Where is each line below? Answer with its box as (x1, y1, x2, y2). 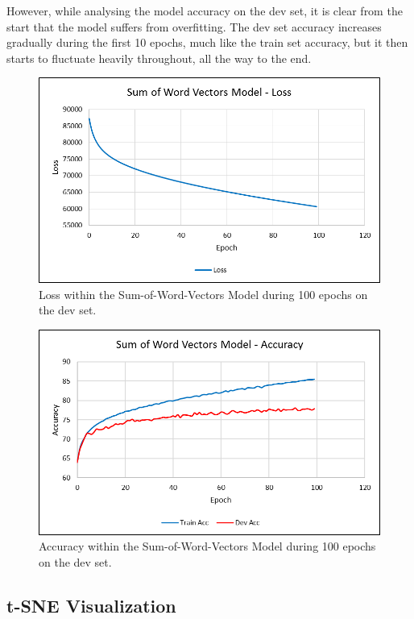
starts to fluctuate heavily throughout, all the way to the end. (6, 49, 312, 66)
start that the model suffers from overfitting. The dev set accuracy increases (6, 18, 382, 35)
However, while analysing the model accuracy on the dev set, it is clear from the (6, 2, 403, 19)
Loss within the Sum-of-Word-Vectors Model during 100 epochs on (39, 285, 368, 302)
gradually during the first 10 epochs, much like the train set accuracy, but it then (6, 34, 408, 51)
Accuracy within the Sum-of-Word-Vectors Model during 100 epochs (39, 538, 376, 555)
